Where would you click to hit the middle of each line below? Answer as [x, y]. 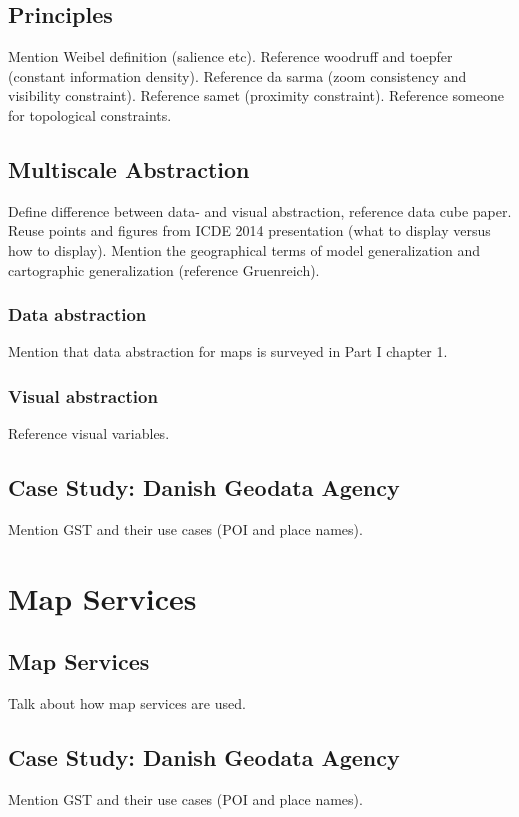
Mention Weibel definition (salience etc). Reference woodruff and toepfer [230, 56]
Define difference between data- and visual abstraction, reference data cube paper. [260, 210]
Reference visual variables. [89, 433]
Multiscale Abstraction [129, 168]
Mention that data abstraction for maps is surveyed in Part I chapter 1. [228, 351]
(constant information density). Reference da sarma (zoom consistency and [237, 75]
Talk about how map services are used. [127, 703]
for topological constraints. [90, 114]
